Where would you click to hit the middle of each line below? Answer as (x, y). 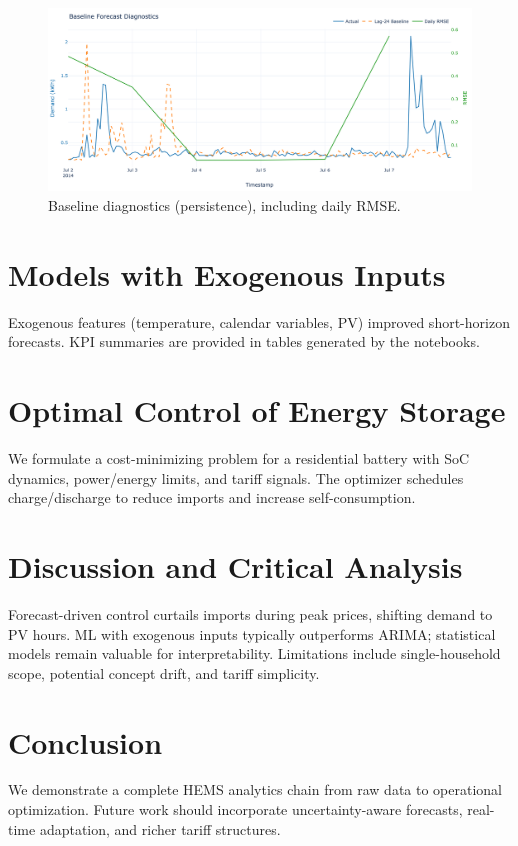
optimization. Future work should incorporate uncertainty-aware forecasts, (235, 809)
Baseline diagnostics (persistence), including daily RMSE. (224, 205)
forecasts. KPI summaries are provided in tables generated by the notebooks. (244, 341)
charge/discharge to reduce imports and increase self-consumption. (212, 497)
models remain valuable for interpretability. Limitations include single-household (254, 653)
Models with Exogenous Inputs (227, 273)
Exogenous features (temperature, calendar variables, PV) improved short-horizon (259, 321)
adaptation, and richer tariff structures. (160, 828)
